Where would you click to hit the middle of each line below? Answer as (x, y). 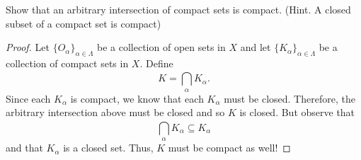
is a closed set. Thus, (108, 148)
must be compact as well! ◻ (229, 148)
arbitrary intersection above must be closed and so (115, 112)
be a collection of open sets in (161, 47)
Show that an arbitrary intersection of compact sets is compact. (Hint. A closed (178, 9)
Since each (28, 98)
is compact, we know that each (137, 98)
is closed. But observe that (297, 112)
